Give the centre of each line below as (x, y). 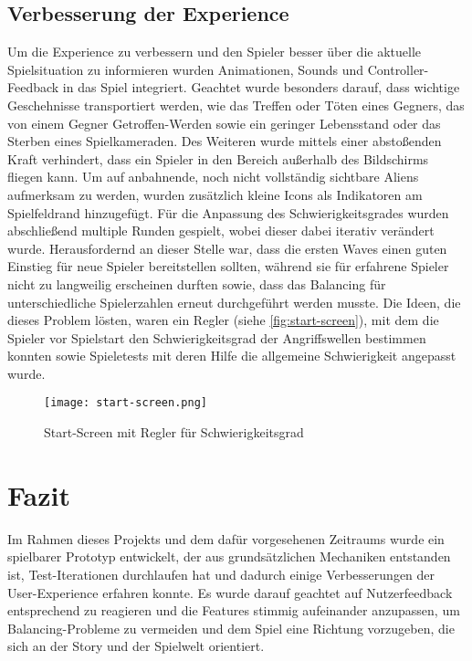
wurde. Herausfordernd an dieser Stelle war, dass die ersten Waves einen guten (227, 248)
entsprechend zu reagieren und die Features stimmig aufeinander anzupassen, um (234, 610)
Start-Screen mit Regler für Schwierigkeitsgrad (174, 432)
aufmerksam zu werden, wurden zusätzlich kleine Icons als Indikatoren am (215, 194)
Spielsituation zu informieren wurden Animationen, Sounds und (186, 69)
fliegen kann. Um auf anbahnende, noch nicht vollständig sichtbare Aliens (213, 177)
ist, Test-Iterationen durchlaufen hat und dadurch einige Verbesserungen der (221, 575)
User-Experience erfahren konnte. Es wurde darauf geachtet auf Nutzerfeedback (230, 592)
